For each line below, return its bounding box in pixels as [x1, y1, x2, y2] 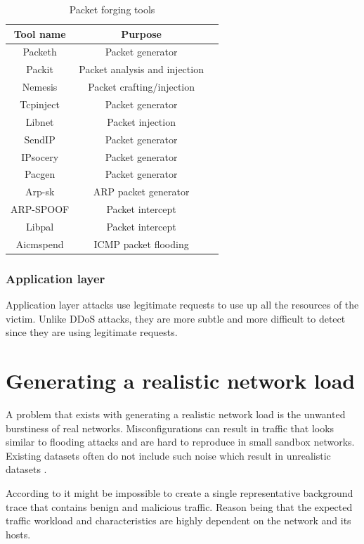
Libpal [26, 219, 54, 233]
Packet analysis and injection [79, 62, 204, 77]
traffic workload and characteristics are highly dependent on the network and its [6, 513, 351, 528]
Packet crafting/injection [88, 79, 195, 94]
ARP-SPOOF [11, 202, 70, 216]
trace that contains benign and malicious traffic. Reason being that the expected [6, 499, 353, 514]
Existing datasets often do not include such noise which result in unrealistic [6, 448, 331, 462]
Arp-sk [25, 184, 55, 199]
